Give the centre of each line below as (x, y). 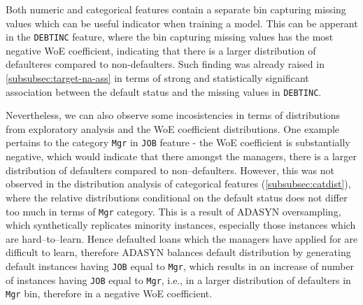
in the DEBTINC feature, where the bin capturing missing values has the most (170, 37)
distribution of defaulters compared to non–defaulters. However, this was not (170, 170)
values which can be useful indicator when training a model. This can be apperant (182, 23)
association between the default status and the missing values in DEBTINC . (164, 91)
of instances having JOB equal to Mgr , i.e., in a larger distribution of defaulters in (178, 279)
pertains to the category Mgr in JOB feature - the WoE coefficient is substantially (178, 142)
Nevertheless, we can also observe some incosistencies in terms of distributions (173, 115)
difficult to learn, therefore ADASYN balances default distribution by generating (178, 252)
